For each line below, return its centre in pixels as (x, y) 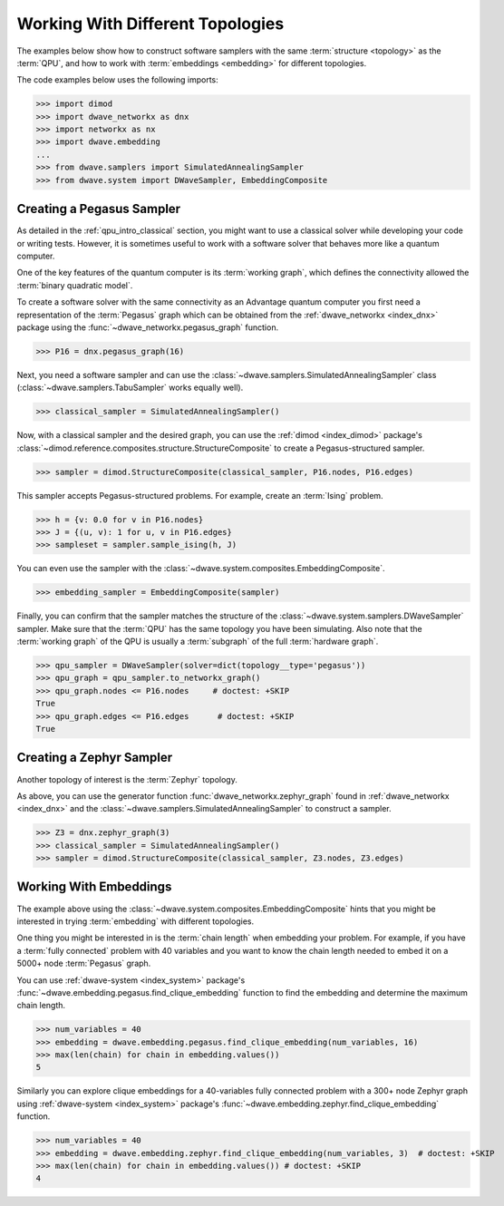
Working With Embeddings (94, 887)
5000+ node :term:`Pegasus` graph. (84, 963)
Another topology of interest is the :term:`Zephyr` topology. (127, 779)
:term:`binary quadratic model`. (75, 285)
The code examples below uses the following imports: (118, 80)
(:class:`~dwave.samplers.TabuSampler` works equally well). (130, 388)
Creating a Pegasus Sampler (99, 209)
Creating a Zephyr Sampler (95, 758)
